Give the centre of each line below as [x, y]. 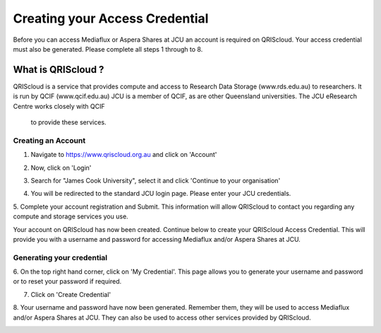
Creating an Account [49, 140]
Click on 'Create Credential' [71, 294]
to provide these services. [68, 122]
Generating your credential [60, 257]
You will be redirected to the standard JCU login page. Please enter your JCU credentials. [161, 194]
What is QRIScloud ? [59, 70]
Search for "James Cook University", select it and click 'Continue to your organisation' [156, 180]
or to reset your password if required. [67, 281]
